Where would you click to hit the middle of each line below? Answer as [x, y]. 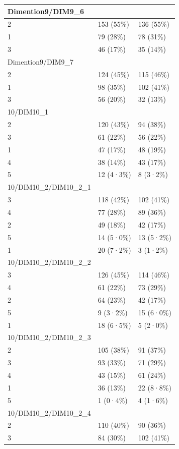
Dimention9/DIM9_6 [46, 11]
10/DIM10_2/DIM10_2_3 [49, 337]
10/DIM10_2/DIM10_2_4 [49, 412]
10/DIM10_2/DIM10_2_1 [49, 187]
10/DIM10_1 [28, 112]
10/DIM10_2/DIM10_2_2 [49, 262]
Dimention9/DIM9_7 [41, 61]
